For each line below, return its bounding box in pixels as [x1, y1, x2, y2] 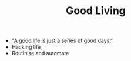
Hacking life [11, 43, 41, 50]
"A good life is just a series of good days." [11, 37, 113, 45]
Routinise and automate [11, 50, 69, 57]
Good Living [65, 4, 126, 18]
